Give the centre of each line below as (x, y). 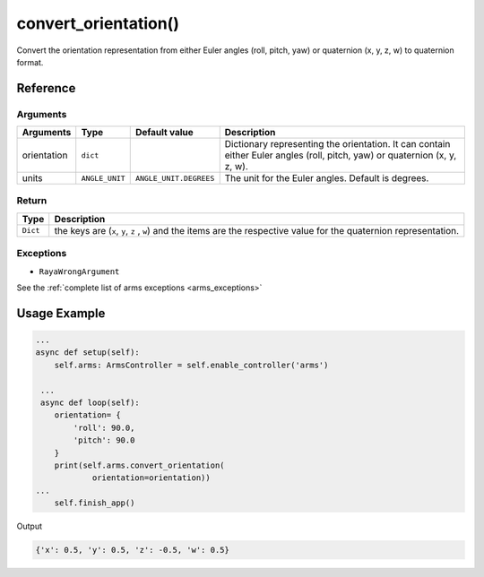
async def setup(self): (88, 353)
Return (32, 201)
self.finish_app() (95, 503)
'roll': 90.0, (104, 427)
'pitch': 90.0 (104, 440)
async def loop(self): (91, 402)
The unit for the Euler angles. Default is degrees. (327, 178)
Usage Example (61, 313)
